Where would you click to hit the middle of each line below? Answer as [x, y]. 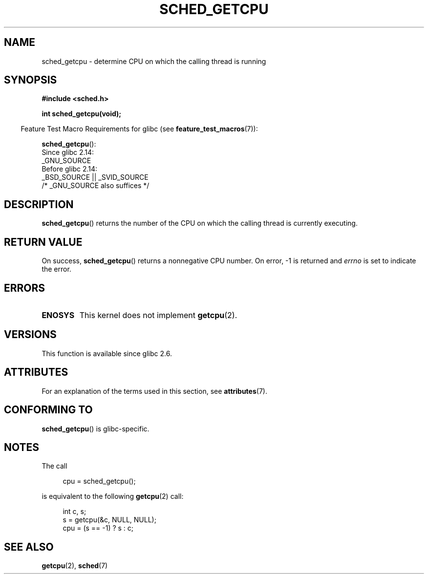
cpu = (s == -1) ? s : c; [98, 528]
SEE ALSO [29, 547]
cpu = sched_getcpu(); [99, 481]
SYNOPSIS [31, 80]
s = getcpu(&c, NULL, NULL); [109, 520]
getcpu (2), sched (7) [75, 566]
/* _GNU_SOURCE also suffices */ [96, 186]
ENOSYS [58, 315]
